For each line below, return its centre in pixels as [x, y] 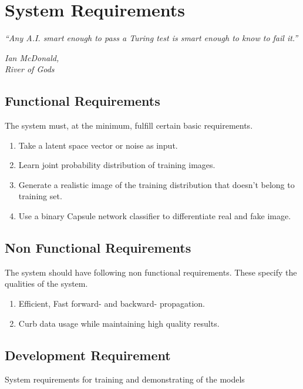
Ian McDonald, [32, 57]
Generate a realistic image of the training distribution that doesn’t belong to [156, 184]
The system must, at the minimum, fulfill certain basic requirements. [129, 125]
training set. [40, 196]
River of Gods [30, 69]
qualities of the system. [46, 284]
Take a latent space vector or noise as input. [98, 145]
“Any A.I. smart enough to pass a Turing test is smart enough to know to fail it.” [151, 38]
